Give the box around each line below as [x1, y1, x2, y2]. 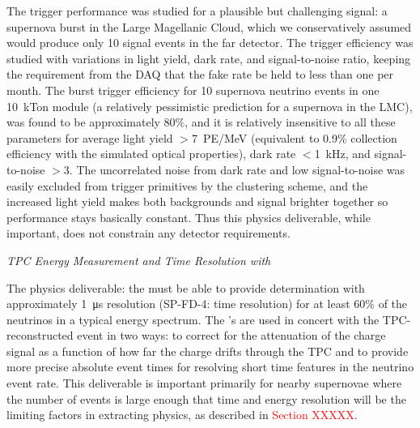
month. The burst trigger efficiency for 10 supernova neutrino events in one [6, 81, 380, 98]
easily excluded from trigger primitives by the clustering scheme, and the [6, 177, 368, 194]
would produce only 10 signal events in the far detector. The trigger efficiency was [6, 34, 414, 51]
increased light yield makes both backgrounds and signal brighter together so [6, 193, 388, 210]
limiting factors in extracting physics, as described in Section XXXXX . [6, 406, 358, 423]
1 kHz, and [314, 145, 371, 162]
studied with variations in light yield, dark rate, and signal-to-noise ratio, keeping [6, 49, 411, 66]
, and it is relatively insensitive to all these [185, 113, 396, 131]
